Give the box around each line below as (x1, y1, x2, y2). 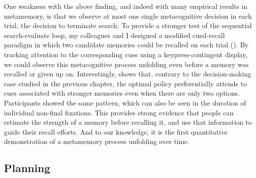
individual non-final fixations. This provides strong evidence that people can (4, 107, 234, 117)
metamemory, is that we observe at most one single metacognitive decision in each (4, 10, 252, 21)
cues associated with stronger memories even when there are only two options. (4, 88, 240, 98)
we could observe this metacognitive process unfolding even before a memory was (4, 59, 249, 69)
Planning (4, 160, 50, 176)
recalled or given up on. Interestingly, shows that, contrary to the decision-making (4, 69, 252, 79)
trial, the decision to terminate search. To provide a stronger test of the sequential (4, 20, 252, 31)
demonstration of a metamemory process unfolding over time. (4, 136, 190, 146)
